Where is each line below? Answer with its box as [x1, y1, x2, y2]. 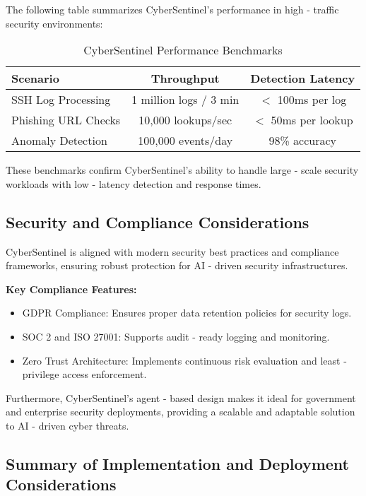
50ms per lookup [271, 112, 353, 129]
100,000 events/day [138, 132, 233, 149]
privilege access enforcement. [22, 367, 147, 382]
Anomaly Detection [11, 132, 107, 149]
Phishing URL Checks [11, 112, 121, 129]
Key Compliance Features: [6, 281, 137, 296]
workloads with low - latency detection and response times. [6, 176, 261, 191]
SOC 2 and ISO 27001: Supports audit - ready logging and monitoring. [22, 329, 330, 343]
